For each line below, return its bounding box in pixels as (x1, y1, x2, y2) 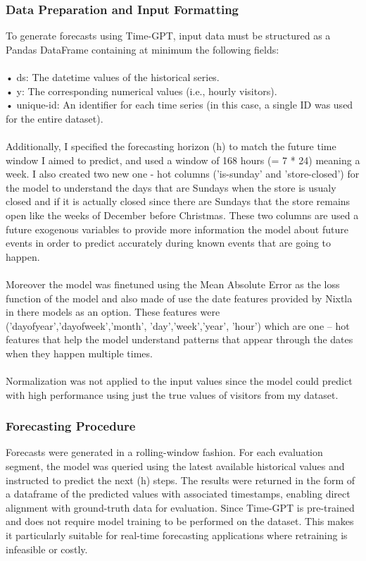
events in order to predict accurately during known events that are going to (6, 235, 331, 250)
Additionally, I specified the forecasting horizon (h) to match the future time (6, 138, 336, 153)
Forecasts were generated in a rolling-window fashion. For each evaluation (6, 445, 323, 460)
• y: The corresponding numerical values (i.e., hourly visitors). (6, 83, 277, 98)
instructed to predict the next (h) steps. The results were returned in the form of (6, 472, 355, 487)
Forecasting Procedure (6, 417, 136, 435)
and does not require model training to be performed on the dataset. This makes (6, 514, 354, 529)
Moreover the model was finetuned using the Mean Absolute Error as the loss (6, 276, 340, 291)
